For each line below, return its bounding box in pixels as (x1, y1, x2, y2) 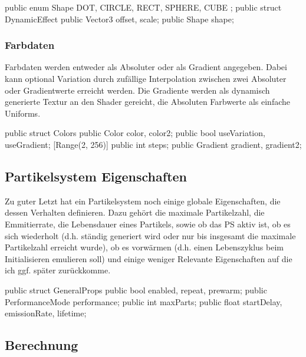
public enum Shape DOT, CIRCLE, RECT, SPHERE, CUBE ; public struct (5, 1, 282, 13)
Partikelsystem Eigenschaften (5, 167, 187, 185)
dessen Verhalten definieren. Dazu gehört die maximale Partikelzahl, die (5, 206, 265, 219)
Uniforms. (5, 107, 41, 119)
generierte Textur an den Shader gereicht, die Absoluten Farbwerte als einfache (5, 95, 291, 108)
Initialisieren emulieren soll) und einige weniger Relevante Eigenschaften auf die (5, 252, 292, 265)
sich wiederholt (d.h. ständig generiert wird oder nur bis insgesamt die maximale (5, 229, 296, 242)
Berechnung (5, 336, 78, 354)
